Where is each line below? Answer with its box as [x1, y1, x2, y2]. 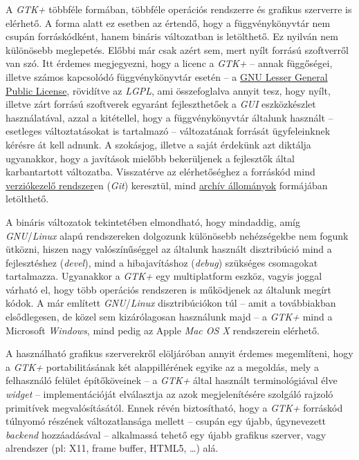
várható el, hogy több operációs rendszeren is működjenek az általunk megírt [6, 282, 331, 296]
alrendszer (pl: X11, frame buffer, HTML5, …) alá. [6, 441, 219, 455]
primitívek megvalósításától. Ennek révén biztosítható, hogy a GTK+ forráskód [6, 400, 343, 414]
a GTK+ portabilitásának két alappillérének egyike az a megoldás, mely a [6, 359, 319, 374]
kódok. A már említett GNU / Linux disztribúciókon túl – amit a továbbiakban [6, 296, 336, 310]
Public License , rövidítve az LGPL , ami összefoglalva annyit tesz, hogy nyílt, [6, 83, 331, 97]
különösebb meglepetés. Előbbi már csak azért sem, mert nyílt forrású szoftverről [6, 42, 349, 57]
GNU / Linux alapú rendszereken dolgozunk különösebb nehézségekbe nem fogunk [6, 228, 349, 242]
